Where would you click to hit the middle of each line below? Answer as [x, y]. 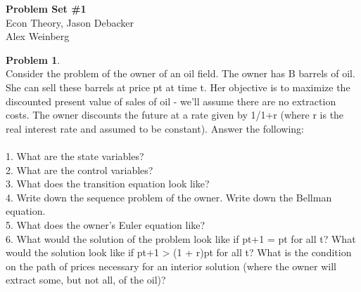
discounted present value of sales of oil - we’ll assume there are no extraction [171, 101]
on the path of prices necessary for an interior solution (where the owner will [171, 266]
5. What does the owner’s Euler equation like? [106, 224]
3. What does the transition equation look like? [108, 184]
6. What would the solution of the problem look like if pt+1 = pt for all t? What [181, 238]
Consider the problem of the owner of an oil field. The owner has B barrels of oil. [180, 73]
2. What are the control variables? [80, 170]
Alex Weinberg [38, 36]
